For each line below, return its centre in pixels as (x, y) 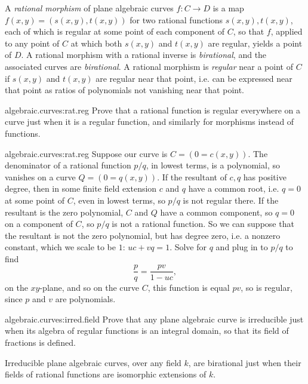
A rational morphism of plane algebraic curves (89, 8)
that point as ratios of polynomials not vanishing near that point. (125, 90)
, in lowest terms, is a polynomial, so (213, 165)
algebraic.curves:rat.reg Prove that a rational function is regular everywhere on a (153, 110)
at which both (96, 43)
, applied (287, 31)
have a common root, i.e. (234, 188)
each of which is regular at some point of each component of (115, 31)
